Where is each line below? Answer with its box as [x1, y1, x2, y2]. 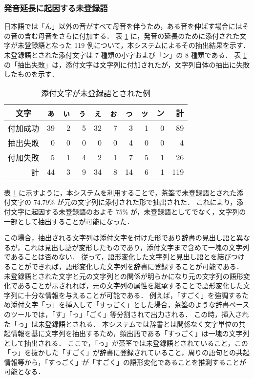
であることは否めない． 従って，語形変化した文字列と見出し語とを [4, 252, 217, 262]
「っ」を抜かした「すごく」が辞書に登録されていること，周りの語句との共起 [4, 347, 250, 358]
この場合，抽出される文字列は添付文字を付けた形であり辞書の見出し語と [4, 232, 236, 243]
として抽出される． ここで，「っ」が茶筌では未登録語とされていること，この [4, 337, 248, 348]
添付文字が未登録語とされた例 [41, 87, 151, 99]
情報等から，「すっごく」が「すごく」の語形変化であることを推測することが [4, 357, 246, 367]
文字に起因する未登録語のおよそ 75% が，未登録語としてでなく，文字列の [10, 206, 246, 216]
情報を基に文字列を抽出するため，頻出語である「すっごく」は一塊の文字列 [10, 328, 250, 338]
